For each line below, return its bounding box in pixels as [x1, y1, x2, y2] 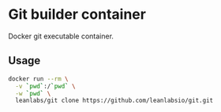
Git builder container [8, 5, 146, 23]
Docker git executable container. [8, 31, 114, 41]
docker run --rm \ [8, 74, 69, 83]
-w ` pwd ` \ [15, 89, 51, 97]
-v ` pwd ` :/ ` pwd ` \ [15, 82, 77, 90]
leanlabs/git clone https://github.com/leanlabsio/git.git [15, 96, 214, 105]
